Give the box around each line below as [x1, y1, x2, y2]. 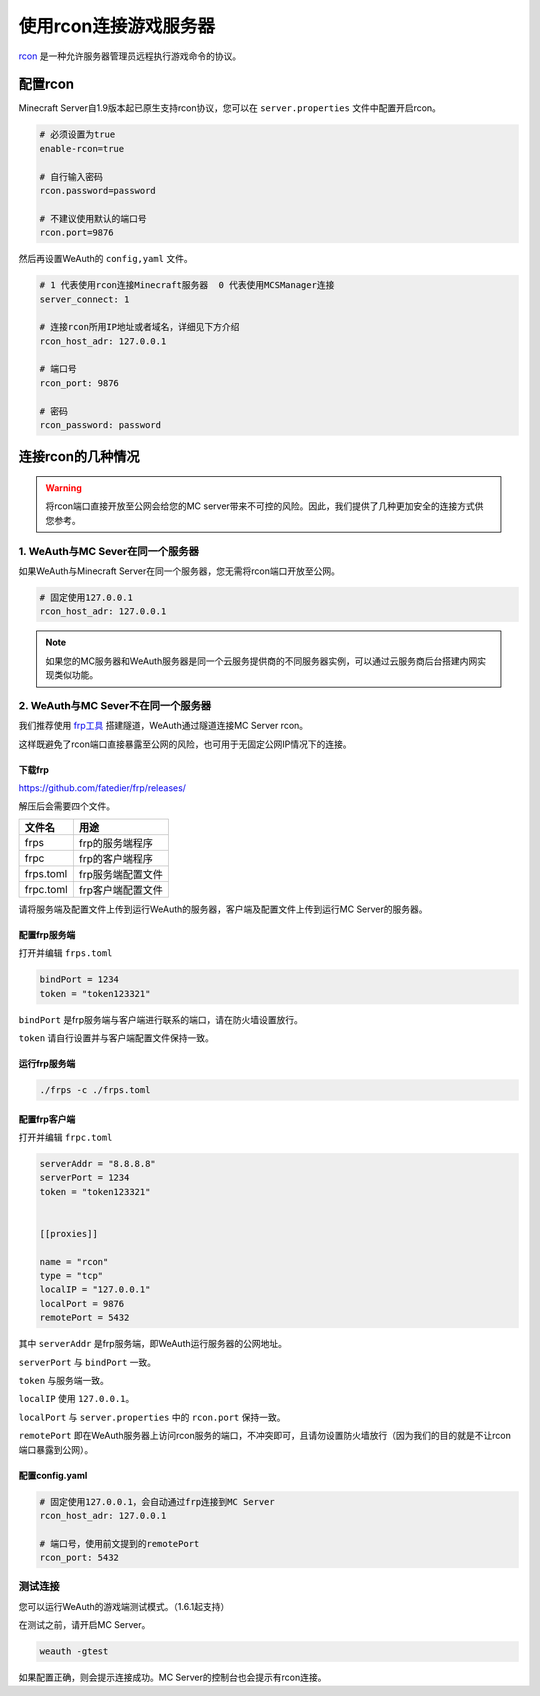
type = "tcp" [39, 1270, 104, 1282]
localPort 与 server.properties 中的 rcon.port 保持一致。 [18, 1411, 286, 1423]
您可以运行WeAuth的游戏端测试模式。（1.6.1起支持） [18, 1600, 230, 1612]
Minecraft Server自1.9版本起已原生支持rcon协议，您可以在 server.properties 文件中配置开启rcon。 [18, 102, 442, 114]
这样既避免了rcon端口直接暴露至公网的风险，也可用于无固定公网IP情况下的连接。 [18, 738, 352, 750]
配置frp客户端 [18, 1113, 76, 1125]
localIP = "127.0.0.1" [39, 1284, 151, 1295]
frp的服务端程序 [78, 836, 154, 850]
